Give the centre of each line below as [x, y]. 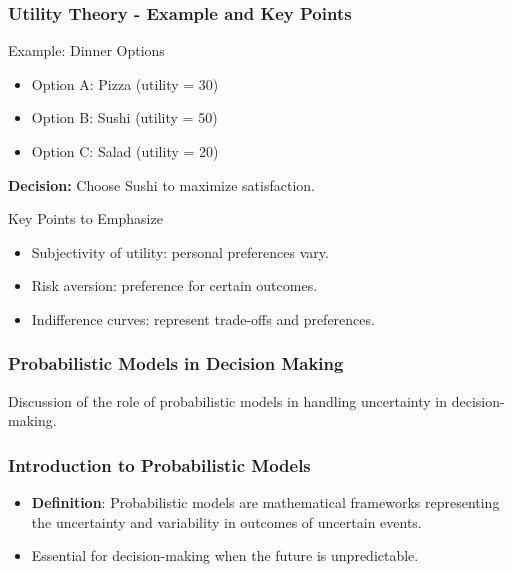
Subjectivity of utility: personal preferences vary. [180, 251]
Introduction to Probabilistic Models [159, 464]
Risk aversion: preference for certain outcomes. [174, 285]
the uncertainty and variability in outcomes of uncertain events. [226, 521]
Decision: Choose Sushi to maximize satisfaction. [161, 184]
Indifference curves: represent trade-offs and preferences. [203, 318]
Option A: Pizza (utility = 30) [125, 83]
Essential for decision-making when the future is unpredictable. [225, 555]
